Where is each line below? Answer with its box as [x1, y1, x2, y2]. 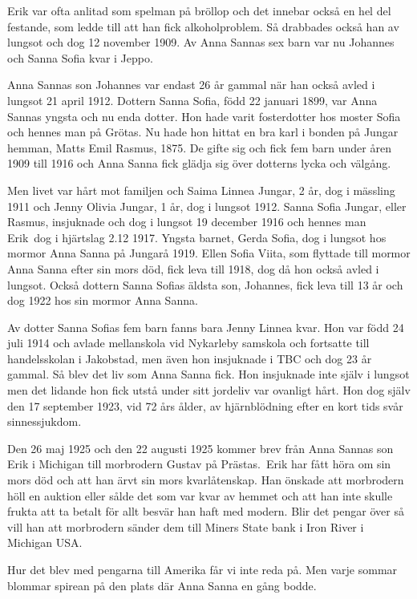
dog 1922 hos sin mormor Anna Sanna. [7, 292, 198, 309]
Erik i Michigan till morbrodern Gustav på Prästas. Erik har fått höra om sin [7, 455, 391, 472]
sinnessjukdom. [7, 413, 82, 430]
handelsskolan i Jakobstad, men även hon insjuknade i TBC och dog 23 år [7, 350, 372, 366]
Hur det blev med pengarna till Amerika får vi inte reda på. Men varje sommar [7, 561, 398, 577]
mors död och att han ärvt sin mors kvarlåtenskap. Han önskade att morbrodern [7, 472, 404, 488]
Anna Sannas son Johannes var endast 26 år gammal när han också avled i [7, 76, 375, 93]
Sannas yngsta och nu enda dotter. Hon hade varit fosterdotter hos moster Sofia [7, 107, 401, 124]
